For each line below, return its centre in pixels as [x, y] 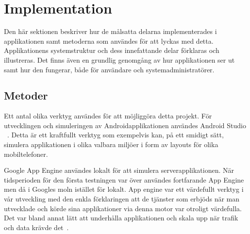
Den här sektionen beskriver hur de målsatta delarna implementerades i [110, 31]
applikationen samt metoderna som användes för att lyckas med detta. [109, 41]
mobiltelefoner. [26, 154]
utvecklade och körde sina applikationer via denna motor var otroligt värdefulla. [123, 208]
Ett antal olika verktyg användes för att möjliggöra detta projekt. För [108, 116]
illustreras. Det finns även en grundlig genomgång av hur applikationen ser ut [119, 59]
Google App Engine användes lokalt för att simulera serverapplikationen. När [119, 170]
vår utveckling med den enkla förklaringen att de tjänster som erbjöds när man [122, 199]
